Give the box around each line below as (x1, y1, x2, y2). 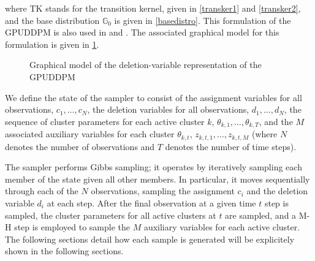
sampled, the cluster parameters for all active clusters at (5, 208, 216, 221)
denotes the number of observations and (5, 140, 155, 153)
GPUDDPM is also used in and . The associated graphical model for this (5, 26, 279, 39)
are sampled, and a (225, 208, 297, 221)
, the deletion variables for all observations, (87, 103, 249, 116)
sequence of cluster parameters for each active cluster (5, 115, 205, 127)
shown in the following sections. (5, 244, 124, 257)
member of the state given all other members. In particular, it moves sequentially (5, 172, 310, 185)
